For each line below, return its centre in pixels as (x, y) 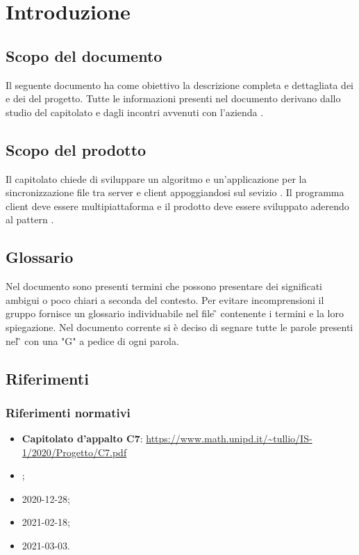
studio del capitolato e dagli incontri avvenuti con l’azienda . (135, 112)
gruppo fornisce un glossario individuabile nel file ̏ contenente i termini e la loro (175, 313)
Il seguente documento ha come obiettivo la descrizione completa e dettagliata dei (180, 85)
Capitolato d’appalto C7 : (82, 439)
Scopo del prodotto (76, 149)
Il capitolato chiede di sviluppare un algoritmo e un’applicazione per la (156, 178)
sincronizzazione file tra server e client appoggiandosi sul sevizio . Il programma (175, 192)
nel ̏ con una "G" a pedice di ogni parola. (92, 340)
